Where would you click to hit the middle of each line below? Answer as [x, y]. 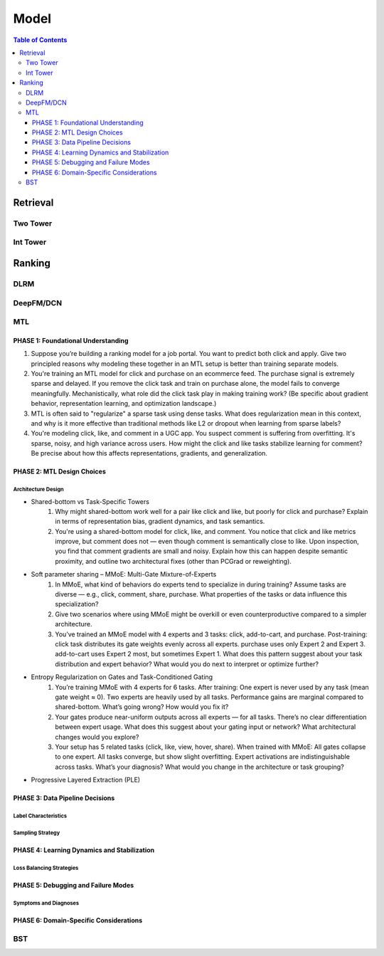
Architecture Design [38, 489]
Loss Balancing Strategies [46, 868]
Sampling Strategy [37, 833]
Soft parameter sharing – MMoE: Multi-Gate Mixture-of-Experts [124, 574]
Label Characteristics [40, 816]
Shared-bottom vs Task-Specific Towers [90, 501]
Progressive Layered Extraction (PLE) [86, 780]
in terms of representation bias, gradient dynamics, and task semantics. [160, 521]
